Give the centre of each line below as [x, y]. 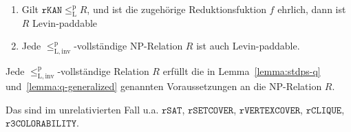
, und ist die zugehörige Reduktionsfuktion [177, 9]
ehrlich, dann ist [312, 9]
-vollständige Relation [103, 70]
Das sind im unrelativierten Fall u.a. [82, 109]
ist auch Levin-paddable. [248, 46]
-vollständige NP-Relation [128, 46]
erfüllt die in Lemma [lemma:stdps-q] [242, 70]
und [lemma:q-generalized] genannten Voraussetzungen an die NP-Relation [164, 86]
